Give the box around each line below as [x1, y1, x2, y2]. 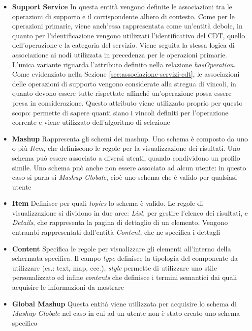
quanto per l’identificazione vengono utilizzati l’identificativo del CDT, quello [12, 30, 245, 40]
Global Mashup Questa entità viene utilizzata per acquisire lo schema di [12, 298, 237, 308]
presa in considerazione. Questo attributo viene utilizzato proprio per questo [12, 97, 243, 108]
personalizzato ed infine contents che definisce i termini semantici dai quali [12, 272, 237, 282]
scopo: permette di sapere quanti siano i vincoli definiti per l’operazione [12, 107, 228, 117]
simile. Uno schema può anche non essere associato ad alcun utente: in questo [12, 162, 246, 172]
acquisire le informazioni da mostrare [12, 282, 124, 292]
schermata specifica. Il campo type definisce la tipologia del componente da [12, 253, 238, 263]
